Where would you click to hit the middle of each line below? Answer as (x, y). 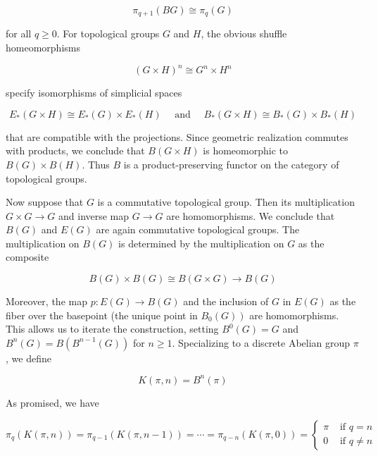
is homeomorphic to (245, 150)
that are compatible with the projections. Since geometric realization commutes (177, 136)
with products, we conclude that (75, 150)
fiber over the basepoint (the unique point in (102, 315)
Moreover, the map (46, 301)
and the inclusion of (226, 301)
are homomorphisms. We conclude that (251, 215)
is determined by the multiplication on (201, 243)
